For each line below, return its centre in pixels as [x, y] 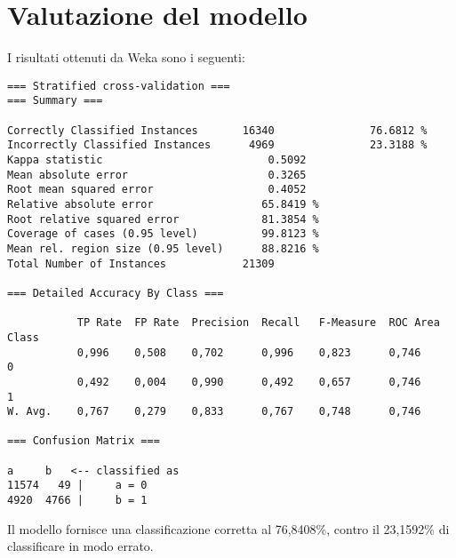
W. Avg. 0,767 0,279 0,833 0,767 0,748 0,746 [214, 412]
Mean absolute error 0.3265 [157, 175]
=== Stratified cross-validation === [119, 86]
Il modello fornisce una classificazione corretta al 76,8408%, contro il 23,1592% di [228, 528]
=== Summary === [55, 101]
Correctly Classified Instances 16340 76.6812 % [217, 130]
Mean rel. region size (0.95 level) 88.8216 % [163, 248]
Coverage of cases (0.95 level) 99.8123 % [163, 234]
